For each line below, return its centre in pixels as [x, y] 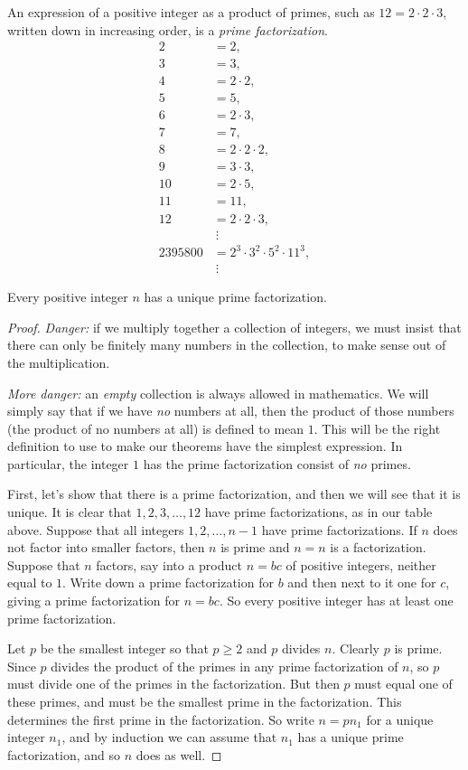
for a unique [400, 719]
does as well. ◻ [179, 754]
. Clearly [356, 648]
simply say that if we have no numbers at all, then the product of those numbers [231, 411]
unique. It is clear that [70, 512]
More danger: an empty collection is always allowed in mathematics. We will [218, 393]
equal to [30, 582]
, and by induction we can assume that [169, 737]
